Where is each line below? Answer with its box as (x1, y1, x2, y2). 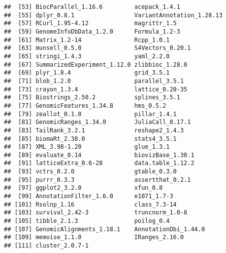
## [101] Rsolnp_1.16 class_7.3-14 (4, 201, 177, 208)
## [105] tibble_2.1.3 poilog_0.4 (4, 217, 170, 225)
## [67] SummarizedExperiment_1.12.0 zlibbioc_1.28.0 (4, 61, 188, 68)
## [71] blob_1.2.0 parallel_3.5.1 (4, 77, 184, 84)
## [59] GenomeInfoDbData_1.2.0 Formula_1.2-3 (4, 28, 180, 35)
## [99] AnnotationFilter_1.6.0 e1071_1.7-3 (4, 193, 173, 200)
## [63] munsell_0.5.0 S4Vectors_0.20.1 (4, 44, 191, 52)
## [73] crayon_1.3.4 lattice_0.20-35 (4, 85, 188, 93)
